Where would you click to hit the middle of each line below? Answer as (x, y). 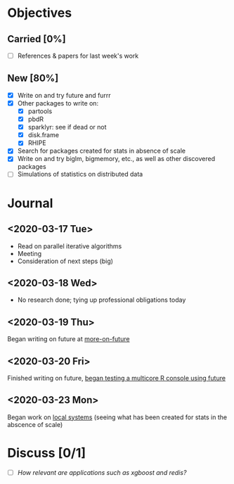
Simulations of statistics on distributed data (80, 174)
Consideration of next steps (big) (65, 261)
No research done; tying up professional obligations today (102, 300)
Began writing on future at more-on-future (69, 339)
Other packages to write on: (58, 103)
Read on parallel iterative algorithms (70, 246)
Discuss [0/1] (47, 453)
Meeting (30, 253)
